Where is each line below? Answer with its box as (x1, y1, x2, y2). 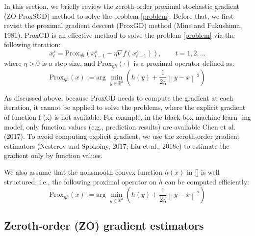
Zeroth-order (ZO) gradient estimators (4, 217, 204, 233)
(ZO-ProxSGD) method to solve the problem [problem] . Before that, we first (4, 10, 234, 21)
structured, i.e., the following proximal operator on (4, 176, 157, 186)
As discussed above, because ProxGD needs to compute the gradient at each (4, 92, 233, 103)
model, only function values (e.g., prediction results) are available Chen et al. (4, 121, 236, 131)
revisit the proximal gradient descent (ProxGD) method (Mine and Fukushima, (4, 20, 242, 30)
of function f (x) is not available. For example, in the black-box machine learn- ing (4, 112, 251, 122)
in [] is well (186, 167, 220, 177)
